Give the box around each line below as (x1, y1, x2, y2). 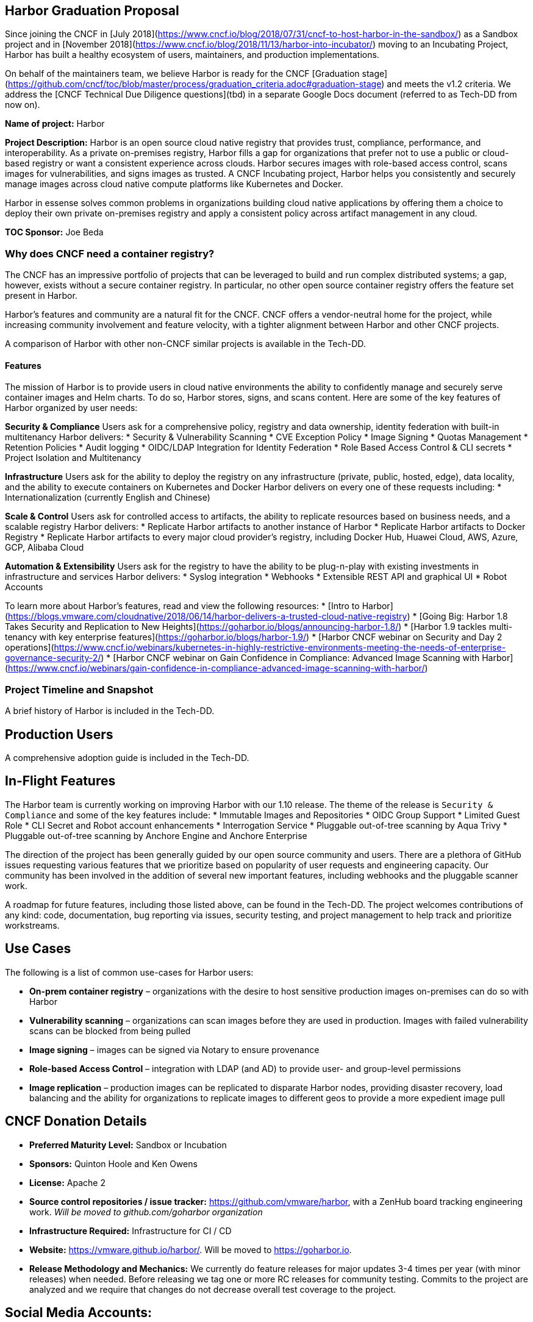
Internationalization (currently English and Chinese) (5, 492, 210, 503)
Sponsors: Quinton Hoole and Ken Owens (29, 1158, 198, 1169)
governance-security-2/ (5, 652, 101, 663)
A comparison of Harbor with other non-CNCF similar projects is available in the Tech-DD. (5, 338, 366, 349)
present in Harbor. (5, 290, 77, 301)
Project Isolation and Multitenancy (5, 452, 141, 463)
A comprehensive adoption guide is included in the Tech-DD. (5, 752, 249, 763)
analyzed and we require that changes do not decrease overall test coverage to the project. (29, 1284, 396, 1295)
